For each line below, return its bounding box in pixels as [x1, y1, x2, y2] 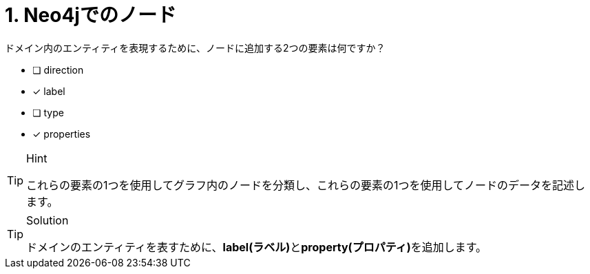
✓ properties [32, 127, 91, 140]
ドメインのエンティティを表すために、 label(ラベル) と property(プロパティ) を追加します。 [26, 240, 487, 254]
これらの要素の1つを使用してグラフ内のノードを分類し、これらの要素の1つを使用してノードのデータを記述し [26, 178, 586, 192]
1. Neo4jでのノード [5, 3, 176, 27]
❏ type [32, 106, 64, 118]
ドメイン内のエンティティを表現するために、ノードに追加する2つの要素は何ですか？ [5, 41, 386, 54]
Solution [26, 213, 69, 227]
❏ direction [32, 63, 84, 76]
